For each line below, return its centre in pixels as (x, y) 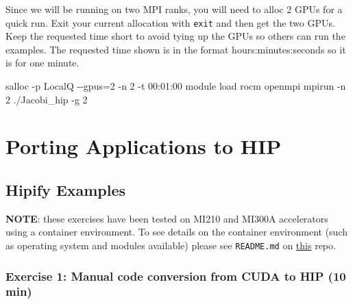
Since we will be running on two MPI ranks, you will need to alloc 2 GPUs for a (174, 9)
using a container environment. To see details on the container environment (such (176, 232)
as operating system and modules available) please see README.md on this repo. (171, 245)
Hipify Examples (66, 189)
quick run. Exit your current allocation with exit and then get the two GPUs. (170, 22)
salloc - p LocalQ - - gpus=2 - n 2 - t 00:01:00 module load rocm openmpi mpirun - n (176, 86)
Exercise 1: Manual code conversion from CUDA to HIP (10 (176, 276)
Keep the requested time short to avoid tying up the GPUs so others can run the (175, 36)
